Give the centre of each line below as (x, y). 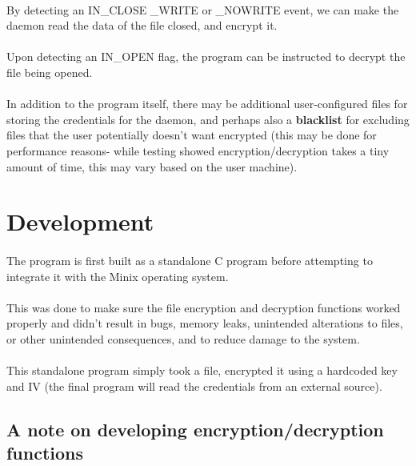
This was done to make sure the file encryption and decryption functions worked (204, 307)
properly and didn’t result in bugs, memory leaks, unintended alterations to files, (205, 323)
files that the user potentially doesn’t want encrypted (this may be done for (192, 135)
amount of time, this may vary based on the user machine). (152, 166)
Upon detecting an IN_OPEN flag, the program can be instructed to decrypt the (206, 56)
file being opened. (50, 72)
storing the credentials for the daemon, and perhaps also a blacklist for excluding (208, 119)
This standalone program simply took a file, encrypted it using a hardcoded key (202, 370)
